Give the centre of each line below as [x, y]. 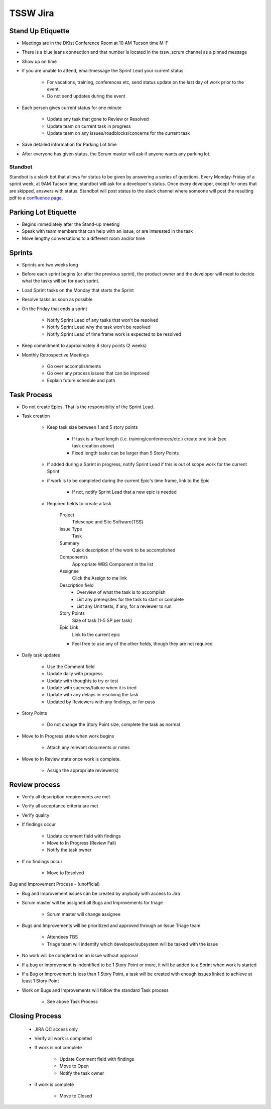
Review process [35, 784]
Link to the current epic [96, 634]
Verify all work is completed [63, 1038]
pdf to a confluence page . [36, 198]
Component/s [74, 557]
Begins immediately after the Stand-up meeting [71, 224]
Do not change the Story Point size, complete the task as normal [113, 724]
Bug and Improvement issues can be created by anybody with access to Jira [101, 893]
